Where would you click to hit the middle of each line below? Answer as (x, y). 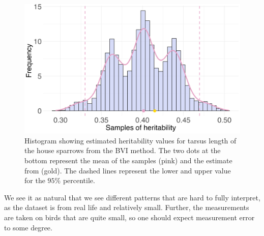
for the (35, 180)
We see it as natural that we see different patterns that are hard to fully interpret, (132, 197)
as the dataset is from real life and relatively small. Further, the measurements (127, 207)
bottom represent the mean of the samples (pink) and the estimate (128, 160)
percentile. (79, 180)
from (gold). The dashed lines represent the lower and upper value (128, 170)
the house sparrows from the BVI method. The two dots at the (123, 150)
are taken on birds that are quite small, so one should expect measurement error (129, 217)
